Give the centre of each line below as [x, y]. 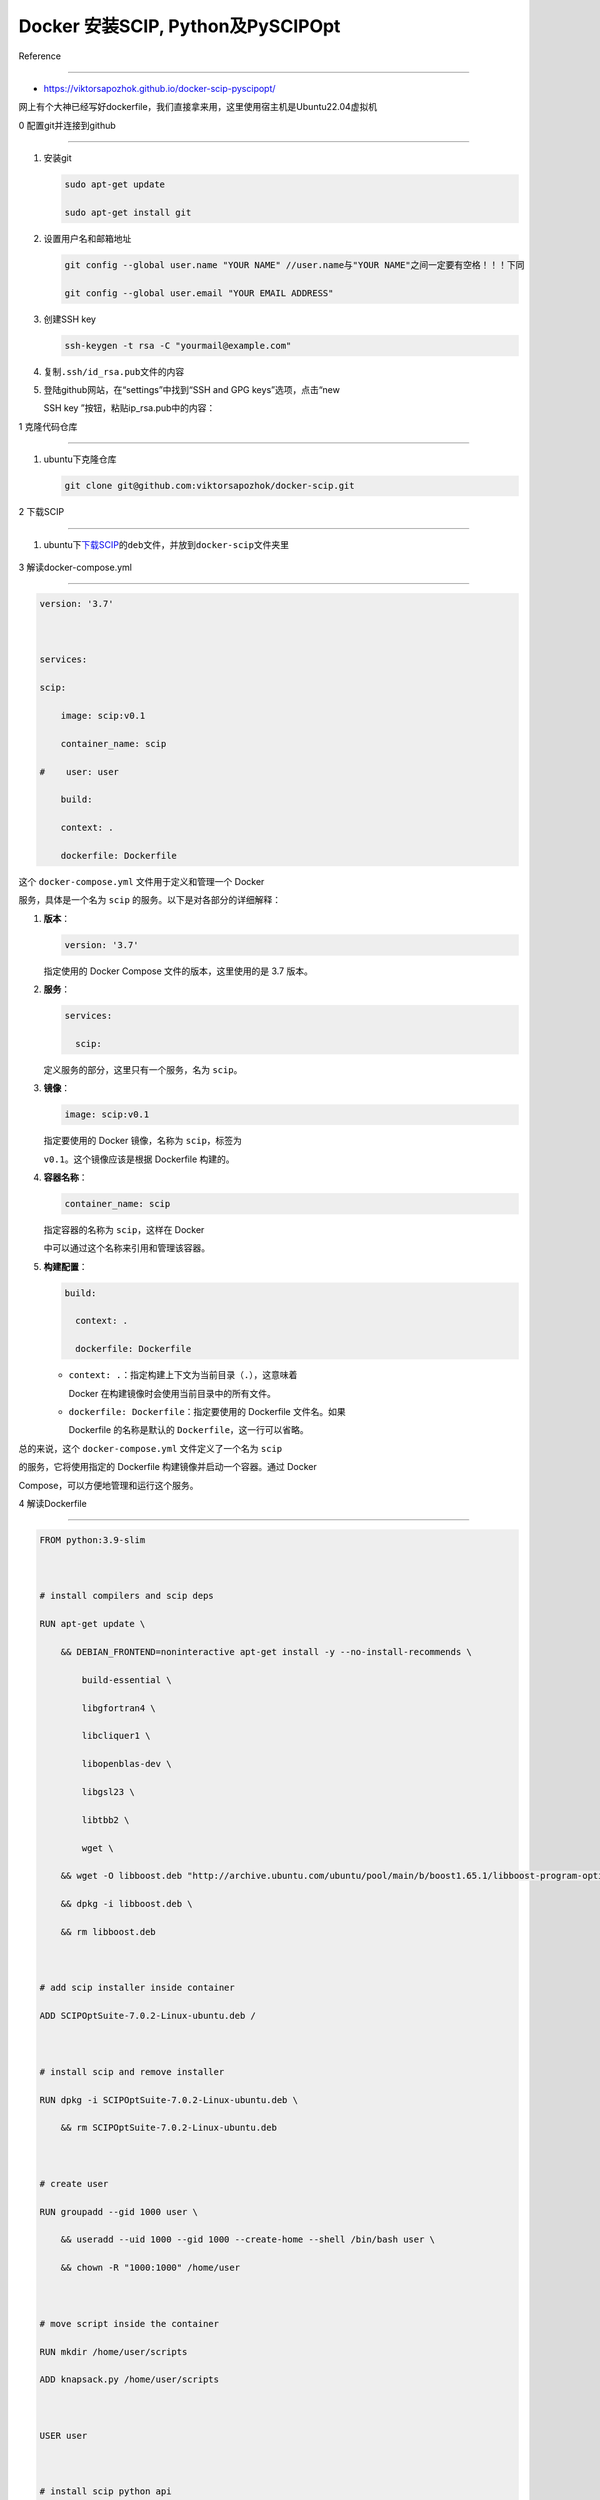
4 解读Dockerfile [52, 1503]
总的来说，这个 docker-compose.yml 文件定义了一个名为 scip [150, 1448]
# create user [74, 2183]
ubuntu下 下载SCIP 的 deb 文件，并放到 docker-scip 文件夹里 [166, 544]
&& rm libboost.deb [108, 1931]
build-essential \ [126, 1679]
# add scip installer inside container [137, 1988]
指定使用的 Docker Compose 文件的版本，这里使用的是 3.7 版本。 [178, 971]
